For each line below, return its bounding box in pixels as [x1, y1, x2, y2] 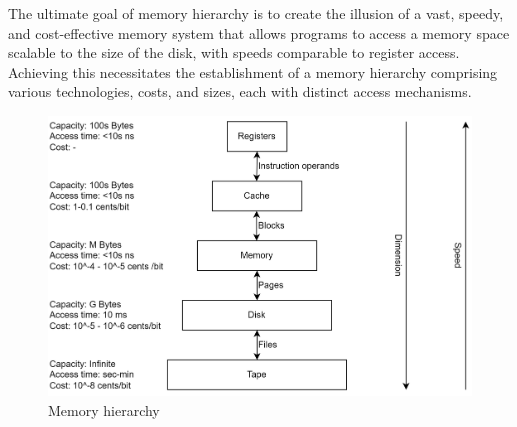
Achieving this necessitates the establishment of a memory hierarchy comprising [8, 61, 498, 82]
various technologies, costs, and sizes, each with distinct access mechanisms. [8, 81, 472, 102]
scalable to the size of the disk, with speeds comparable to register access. [8, 42, 460, 63]
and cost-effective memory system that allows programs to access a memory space [8, 22, 510, 43]
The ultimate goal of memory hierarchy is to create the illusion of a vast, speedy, [8, 3, 504, 23]
